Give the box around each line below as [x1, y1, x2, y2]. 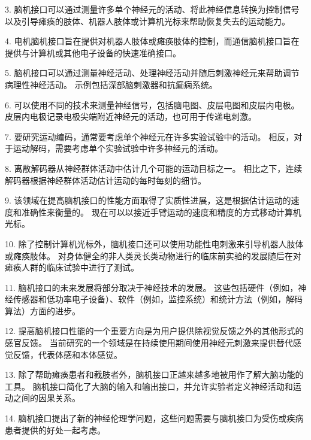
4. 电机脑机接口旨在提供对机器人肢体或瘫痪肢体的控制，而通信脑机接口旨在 [5, 35, 300, 47]
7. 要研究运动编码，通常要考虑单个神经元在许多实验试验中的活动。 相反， [5, 130, 294, 142]
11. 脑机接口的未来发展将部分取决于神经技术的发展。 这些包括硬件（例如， [5, 281, 298, 293]
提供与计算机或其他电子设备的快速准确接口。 [5, 46, 181, 59]
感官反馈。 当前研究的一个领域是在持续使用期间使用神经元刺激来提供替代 [5, 336, 293, 349]
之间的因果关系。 [13, 392, 80, 404]
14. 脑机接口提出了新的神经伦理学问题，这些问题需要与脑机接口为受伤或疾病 [5, 412, 304, 424]
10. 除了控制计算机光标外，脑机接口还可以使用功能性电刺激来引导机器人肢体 [5, 237, 304, 250]
